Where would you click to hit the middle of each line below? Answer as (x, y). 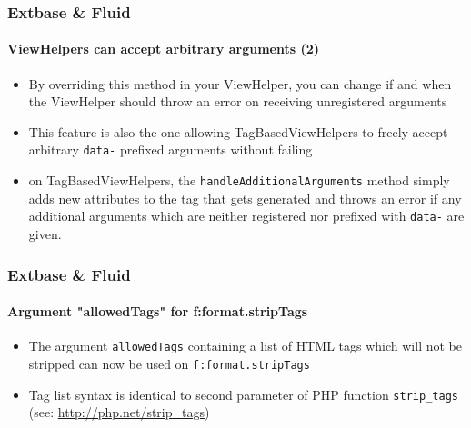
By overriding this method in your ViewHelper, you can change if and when (240, 83)
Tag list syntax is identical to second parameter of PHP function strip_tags (243, 394)
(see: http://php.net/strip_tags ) (119, 412)
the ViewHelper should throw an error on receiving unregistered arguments (238, 101)
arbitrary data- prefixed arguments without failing (170, 149)
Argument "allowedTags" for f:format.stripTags (158, 311)
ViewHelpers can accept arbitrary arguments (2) (163, 49)
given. (45, 233)
